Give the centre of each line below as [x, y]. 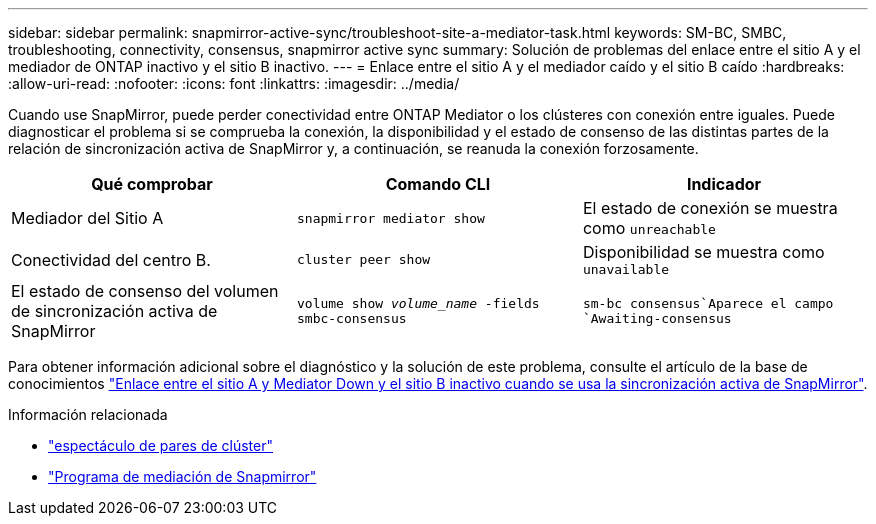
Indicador [724, 184]
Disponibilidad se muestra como [703, 252]
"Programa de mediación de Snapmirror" [182, 476]
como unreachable [649, 228]
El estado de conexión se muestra [710, 208]
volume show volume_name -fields [418, 303]
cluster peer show [363, 259]
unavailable [626, 269]
